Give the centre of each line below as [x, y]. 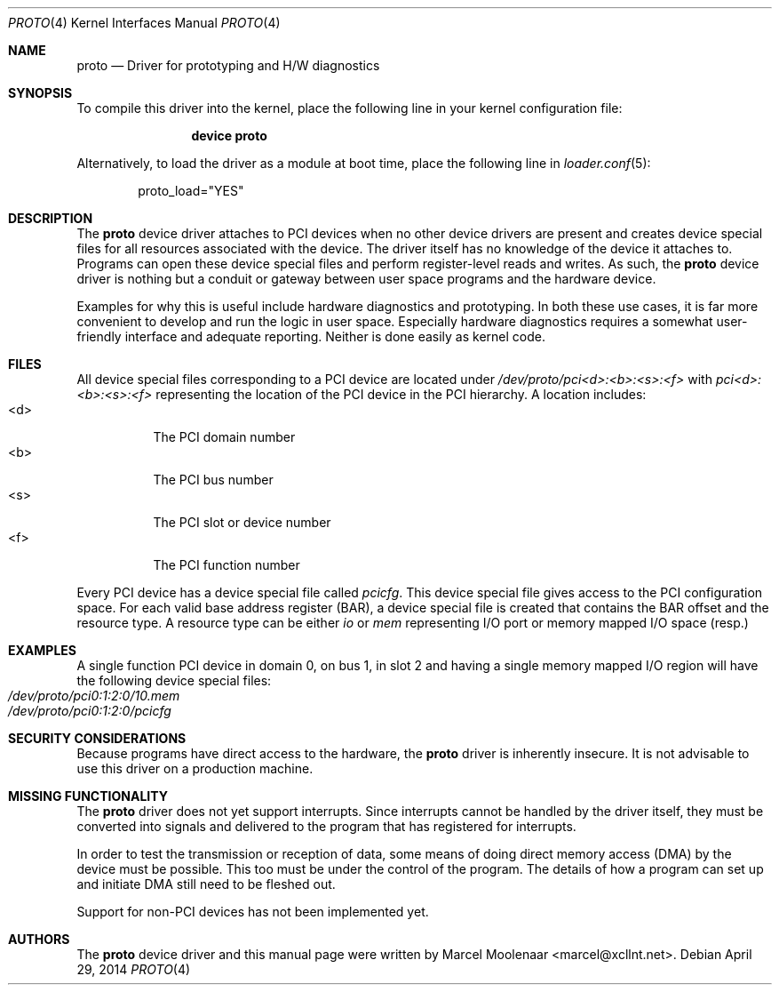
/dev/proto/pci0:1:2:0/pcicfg [90, 711]
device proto [229, 136]
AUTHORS [39, 939]
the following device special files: [174, 680]
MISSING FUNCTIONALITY [88, 796]
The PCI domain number [224, 437]
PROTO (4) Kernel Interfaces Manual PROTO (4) [144, 23]
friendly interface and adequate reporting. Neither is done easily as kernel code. [311, 336]
